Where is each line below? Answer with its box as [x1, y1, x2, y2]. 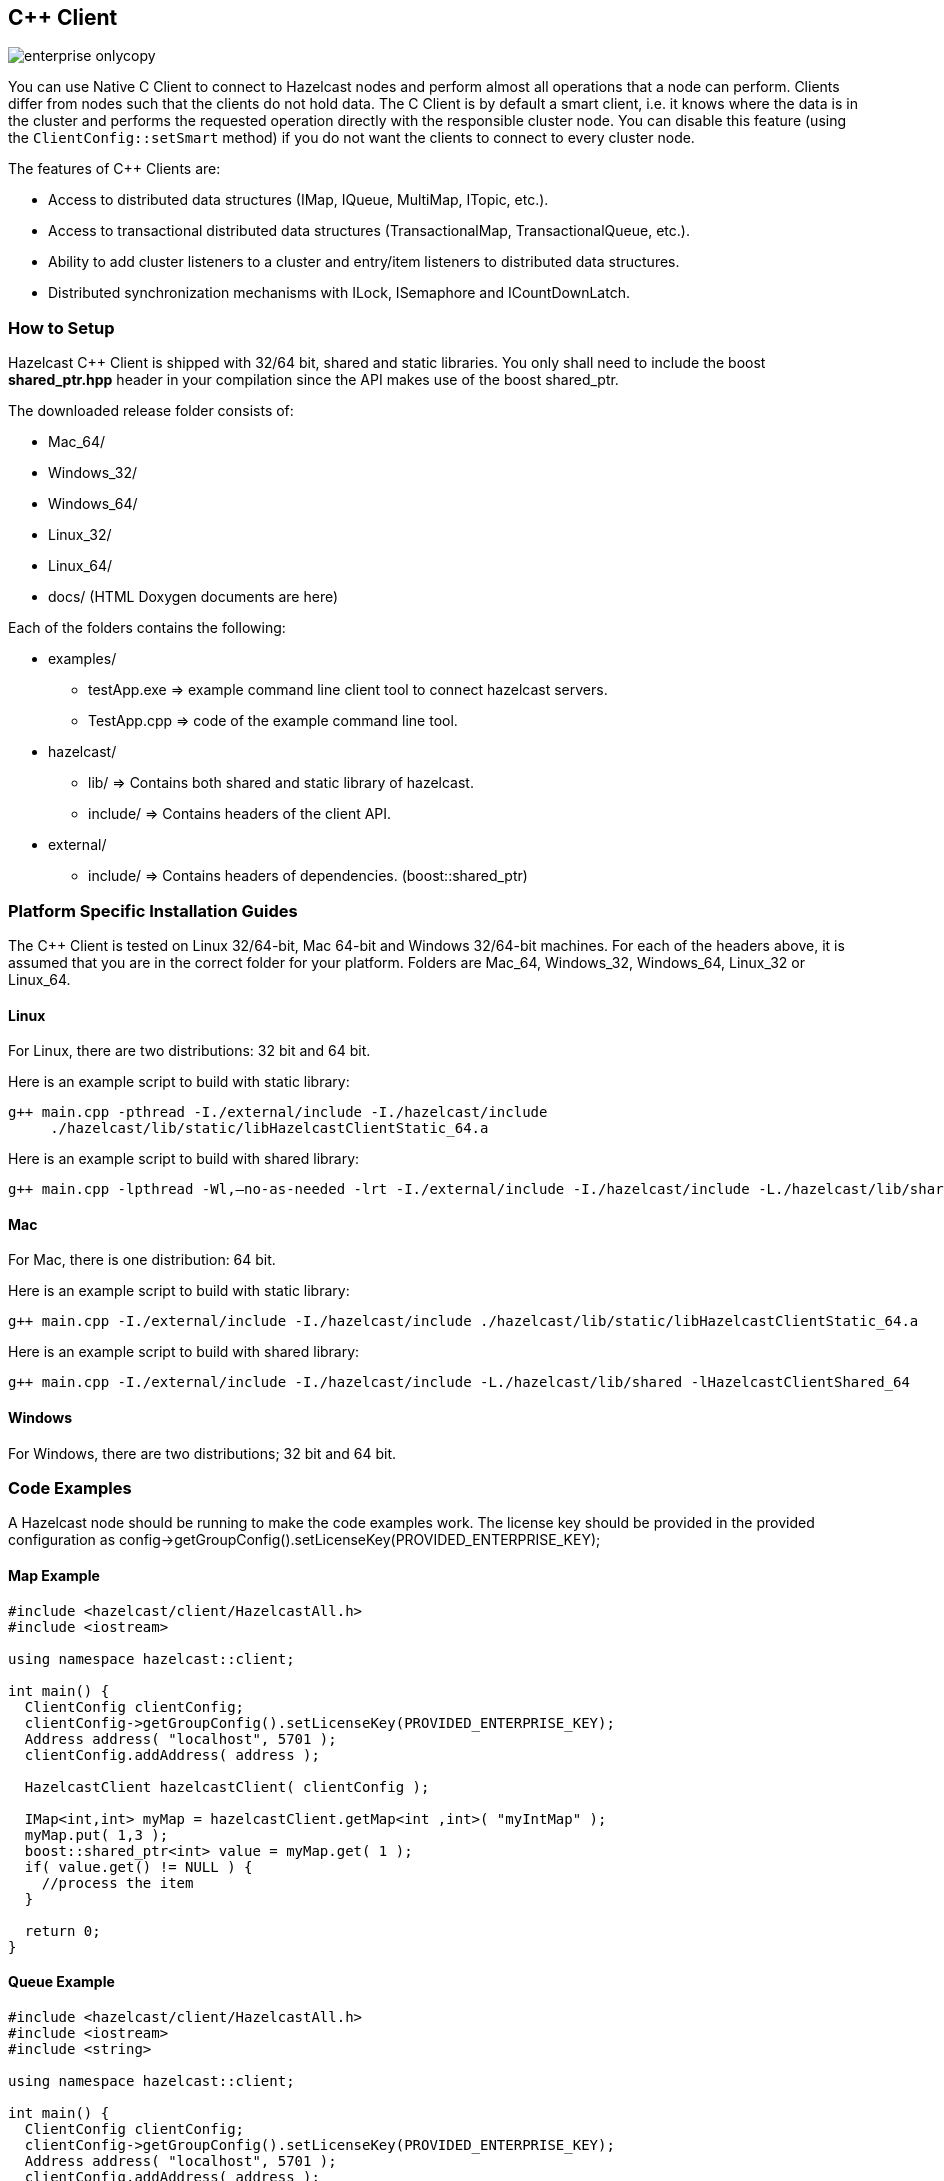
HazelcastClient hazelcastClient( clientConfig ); [24, 1778, 430, 1795]
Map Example [8, 1566, 100, 1584]
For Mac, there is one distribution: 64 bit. [8, 1251, 276, 1269]
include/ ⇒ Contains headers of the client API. [88, 805, 392, 823]
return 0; [24, 1922, 101, 1939]
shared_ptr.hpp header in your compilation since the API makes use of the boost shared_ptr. [8, 371, 619, 389]
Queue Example [8, 1973, 115, 1991]
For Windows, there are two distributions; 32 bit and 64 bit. [8, 1444, 397, 1462]
